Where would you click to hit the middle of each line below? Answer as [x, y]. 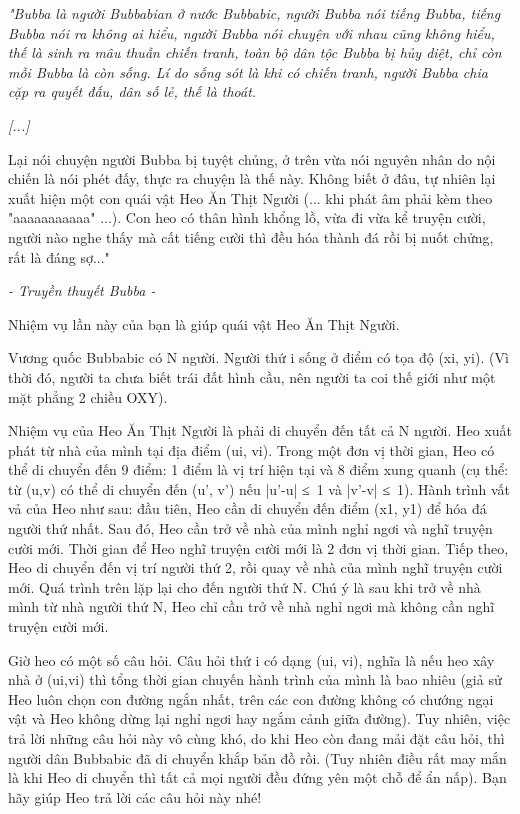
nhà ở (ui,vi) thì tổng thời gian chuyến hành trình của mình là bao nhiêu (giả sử [255, 679]
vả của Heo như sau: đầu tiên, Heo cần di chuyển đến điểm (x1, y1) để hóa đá [247, 508]
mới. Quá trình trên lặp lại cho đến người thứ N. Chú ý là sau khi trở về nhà [244, 586]
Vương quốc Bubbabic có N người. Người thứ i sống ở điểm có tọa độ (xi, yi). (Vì [258, 357]
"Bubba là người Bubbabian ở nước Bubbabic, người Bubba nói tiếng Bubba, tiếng [254, 13]
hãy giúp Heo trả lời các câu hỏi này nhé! [135, 796]
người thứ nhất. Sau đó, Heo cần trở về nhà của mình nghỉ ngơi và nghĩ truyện [250, 528]
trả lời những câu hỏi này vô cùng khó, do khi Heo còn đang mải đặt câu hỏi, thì [256, 738]
